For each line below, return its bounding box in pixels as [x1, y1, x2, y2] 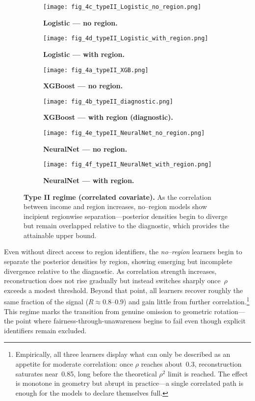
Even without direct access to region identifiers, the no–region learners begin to [4, 246, 242, 257]
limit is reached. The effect [168, 368, 248, 378]
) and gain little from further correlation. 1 [124, 295, 250, 307]
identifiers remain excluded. [4, 325, 87, 335]
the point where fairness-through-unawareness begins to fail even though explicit [4, 316, 246, 326]
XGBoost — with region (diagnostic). [43, 112, 173, 122]
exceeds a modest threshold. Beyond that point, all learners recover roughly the [4, 285, 243, 295]
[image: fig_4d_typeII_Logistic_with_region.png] [43, 35, 208, 42]
